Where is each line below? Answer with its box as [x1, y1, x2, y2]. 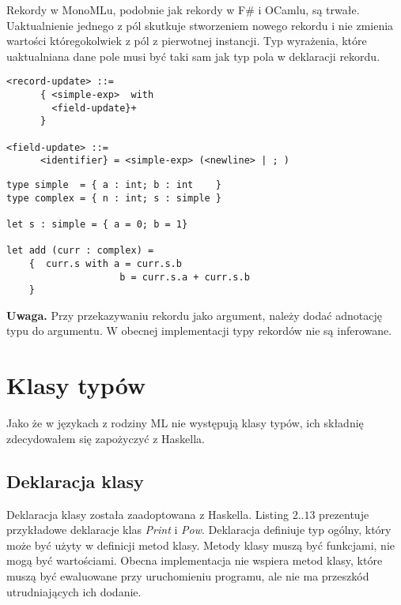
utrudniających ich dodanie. [6, 583, 142, 599]
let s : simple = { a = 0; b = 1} [6, 218, 188, 230]
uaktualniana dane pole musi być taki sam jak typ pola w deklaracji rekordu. [6, 47, 380, 64]
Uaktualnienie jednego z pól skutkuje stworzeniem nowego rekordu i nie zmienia [6, 17, 394, 33]
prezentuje [319, 505, 369, 522]
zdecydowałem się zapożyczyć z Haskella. [6, 430, 205, 446]
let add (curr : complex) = [6, 245, 154, 257]
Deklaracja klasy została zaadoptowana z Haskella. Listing [6, 505, 289, 522]
